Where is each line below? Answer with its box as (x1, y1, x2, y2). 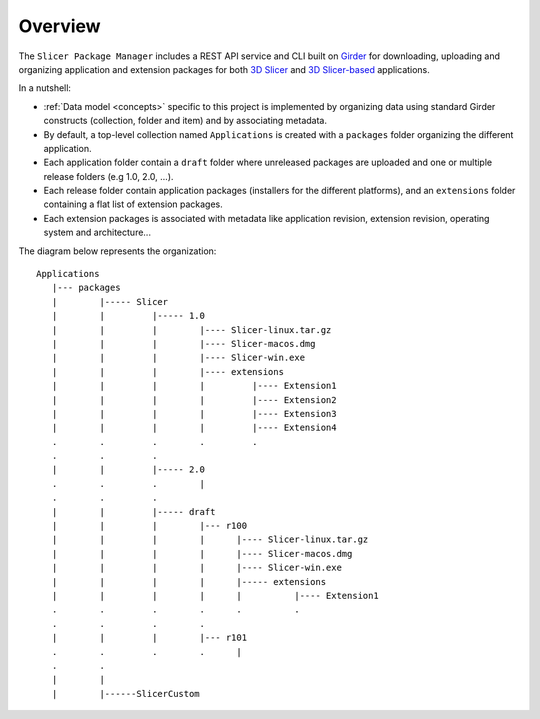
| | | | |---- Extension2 (51, 394, 337, 405)
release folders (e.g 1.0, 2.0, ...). (43, 170, 174, 182)
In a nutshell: (18, 82, 72, 94)
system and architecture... (43, 226, 152, 239)
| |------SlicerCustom (51, 688, 200, 699)
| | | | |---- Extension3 (51, 408, 337, 419)
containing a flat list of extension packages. (43, 198, 224, 210)
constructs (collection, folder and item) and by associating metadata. (43, 115, 327, 127)
